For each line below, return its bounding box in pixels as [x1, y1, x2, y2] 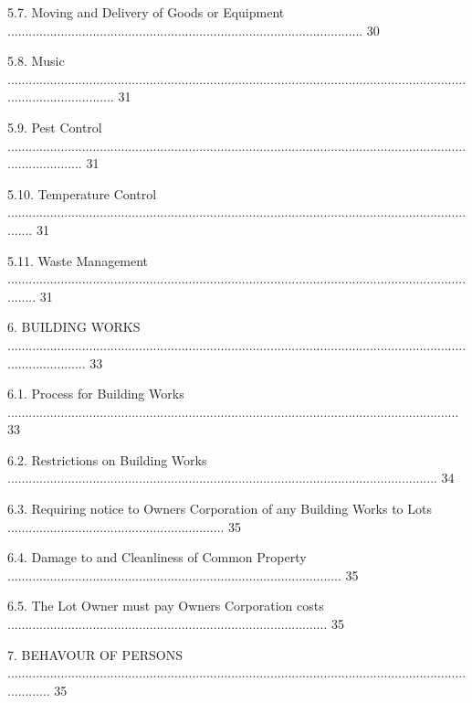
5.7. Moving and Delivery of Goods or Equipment [7, 3, 285, 21]
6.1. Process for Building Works [7, 384, 184, 403]
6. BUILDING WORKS [7, 317, 141, 336]
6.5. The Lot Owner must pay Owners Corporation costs [7, 596, 324, 615]
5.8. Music [7, 51, 65, 70]
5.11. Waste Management [7, 250, 149, 270]
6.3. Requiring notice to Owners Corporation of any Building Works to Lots [7, 499, 432, 518]
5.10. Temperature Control [7, 184, 157, 203]
